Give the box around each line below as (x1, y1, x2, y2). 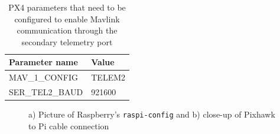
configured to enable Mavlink (14, 12, 120, 25)
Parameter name (9, 56, 78, 68)
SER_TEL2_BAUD (9, 86, 83, 98)
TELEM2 (91, 71, 125, 83)
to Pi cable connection (28, 119, 109, 132)
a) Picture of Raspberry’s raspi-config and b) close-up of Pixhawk (28, 108, 275, 120)
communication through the (17, 24, 118, 36)
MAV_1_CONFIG (9, 71, 78, 83)
